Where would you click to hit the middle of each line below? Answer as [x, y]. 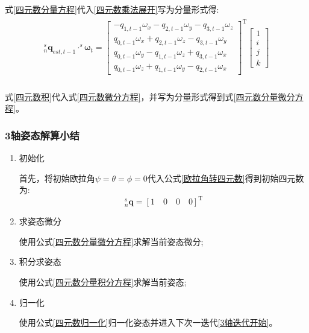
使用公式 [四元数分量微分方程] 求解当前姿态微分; [111, 241]
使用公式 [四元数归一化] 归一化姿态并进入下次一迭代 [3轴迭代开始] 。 [148, 322]
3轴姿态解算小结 [42, 135]
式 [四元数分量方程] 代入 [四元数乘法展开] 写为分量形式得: [112, 9]
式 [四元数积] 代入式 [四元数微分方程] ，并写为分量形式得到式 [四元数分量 [142, 96]
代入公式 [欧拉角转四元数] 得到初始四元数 [226, 178]
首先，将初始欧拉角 [57, 178]
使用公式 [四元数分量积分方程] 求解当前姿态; [103, 281]
